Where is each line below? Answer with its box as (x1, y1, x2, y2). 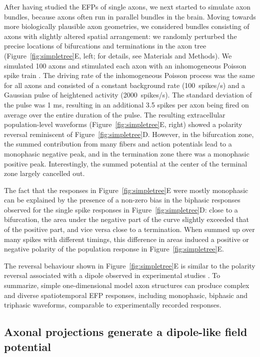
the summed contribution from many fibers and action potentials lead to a (4, 138, 232, 149)
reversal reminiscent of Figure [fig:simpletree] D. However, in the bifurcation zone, (4, 128, 254, 139)
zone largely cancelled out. (4, 168, 85, 178)
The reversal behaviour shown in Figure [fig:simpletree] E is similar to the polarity (4, 260, 255, 270)
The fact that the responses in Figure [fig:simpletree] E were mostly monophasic (4, 184, 248, 195)
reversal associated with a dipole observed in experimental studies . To (4, 270, 220, 280)
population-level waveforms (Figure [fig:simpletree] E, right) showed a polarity (4, 119, 242, 129)
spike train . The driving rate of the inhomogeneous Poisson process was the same (4, 70, 255, 80)
